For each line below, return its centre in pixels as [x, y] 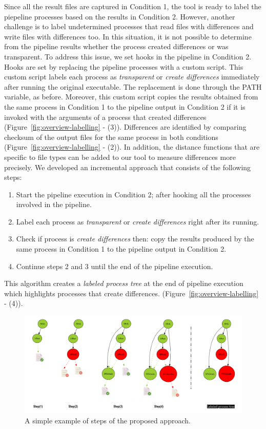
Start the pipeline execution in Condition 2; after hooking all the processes [134, 194]
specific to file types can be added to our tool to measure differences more [120, 157]
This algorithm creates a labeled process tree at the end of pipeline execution [124, 283]
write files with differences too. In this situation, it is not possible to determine [128, 36]
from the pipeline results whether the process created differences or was [116, 46]
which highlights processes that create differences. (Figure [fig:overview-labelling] [131, 293]
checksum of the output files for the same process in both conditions [111, 137]
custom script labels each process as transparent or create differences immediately [132, 77]
